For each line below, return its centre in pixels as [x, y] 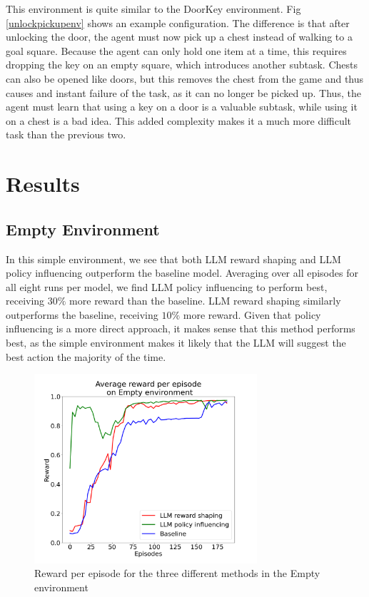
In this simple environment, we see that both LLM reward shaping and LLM [173, 259]
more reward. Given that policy [252, 314]
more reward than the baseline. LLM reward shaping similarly [205, 301]
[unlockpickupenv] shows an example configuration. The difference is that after [178, 22]
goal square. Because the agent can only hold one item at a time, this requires [176, 50]
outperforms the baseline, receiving [82, 314]
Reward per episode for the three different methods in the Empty [177, 573]
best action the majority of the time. [86, 356]
